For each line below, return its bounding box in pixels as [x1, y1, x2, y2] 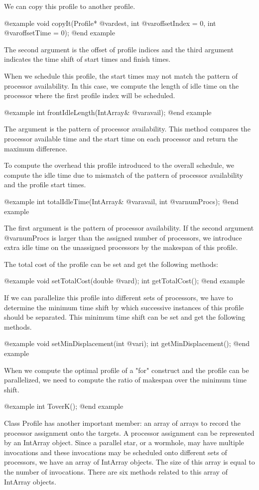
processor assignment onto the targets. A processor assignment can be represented [4, 427, 255, 438]
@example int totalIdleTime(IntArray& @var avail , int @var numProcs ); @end [4, 196, 239, 206]
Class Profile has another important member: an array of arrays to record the [4, 418, 241, 428]
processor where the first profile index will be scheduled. [4, 90, 175, 101]
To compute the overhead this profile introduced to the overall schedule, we [4, 160, 234, 170]
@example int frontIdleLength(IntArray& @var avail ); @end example [4, 107, 212, 117]
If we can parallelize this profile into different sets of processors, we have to [4, 292, 233, 303]
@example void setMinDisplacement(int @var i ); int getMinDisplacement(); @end [4, 338, 250, 349]
